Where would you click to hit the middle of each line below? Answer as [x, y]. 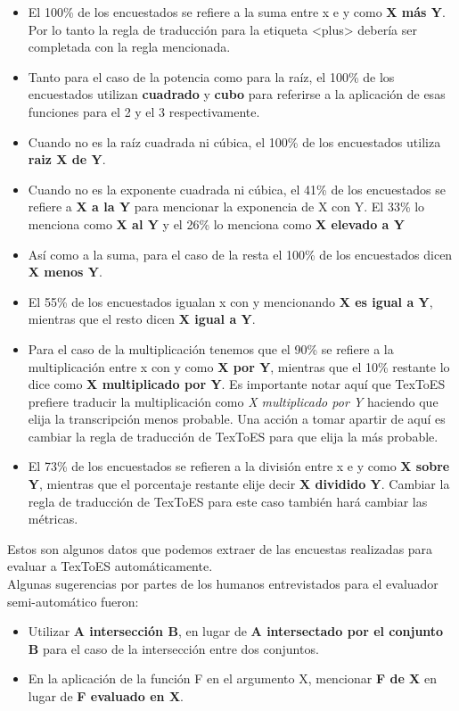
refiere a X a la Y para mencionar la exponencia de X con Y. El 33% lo [226, 207]
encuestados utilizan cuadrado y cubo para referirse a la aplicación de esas [237, 94]
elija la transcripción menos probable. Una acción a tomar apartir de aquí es [237, 419]
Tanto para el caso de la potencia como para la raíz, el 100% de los [211, 76]
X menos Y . [65, 272]
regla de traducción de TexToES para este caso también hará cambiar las [228, 501]
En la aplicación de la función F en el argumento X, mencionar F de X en [232, 678]
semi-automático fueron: [73, 601]
